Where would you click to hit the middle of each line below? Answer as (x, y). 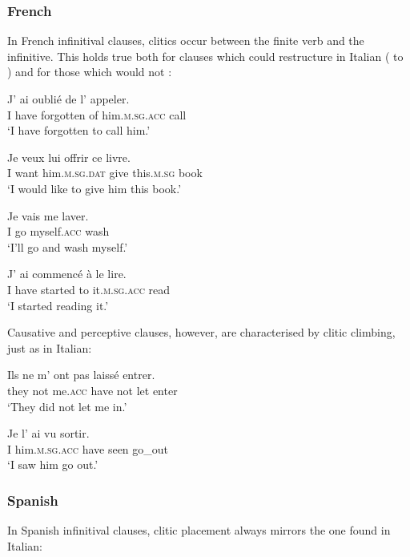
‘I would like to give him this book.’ (94, 188)
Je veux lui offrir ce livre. (69, 157)
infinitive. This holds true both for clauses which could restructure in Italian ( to (205, 56)
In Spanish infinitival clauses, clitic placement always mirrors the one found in (199, 530)
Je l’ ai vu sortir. (48, 433)
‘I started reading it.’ (58, 305)
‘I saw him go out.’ (53, 464)
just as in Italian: (50, 347)
